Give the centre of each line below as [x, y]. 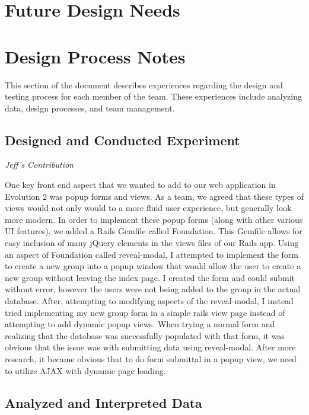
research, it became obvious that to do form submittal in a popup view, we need [151, 358]
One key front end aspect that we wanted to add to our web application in [140, 185]
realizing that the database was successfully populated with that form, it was [145, 335]
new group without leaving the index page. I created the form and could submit [150, 277]
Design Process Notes [95, 56]
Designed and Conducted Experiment [122, 140]
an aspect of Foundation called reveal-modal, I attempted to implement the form [152, 254]
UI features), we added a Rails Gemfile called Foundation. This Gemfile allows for [154, 231]
